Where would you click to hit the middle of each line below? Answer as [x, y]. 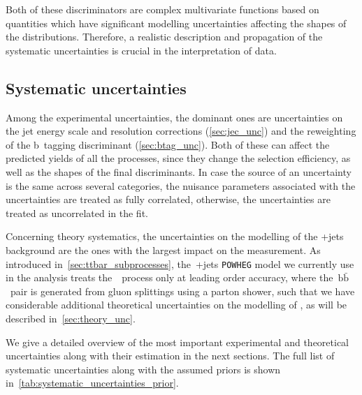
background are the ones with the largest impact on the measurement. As [163, 249]
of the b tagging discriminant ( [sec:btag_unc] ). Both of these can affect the [168, 144]
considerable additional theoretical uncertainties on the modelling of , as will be [176, 305]
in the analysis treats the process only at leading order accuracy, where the [169, 277]
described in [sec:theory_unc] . [71, 318]
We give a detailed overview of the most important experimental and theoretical [177, 342]
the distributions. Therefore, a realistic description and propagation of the [164, 37]
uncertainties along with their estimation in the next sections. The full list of [170, 356]
